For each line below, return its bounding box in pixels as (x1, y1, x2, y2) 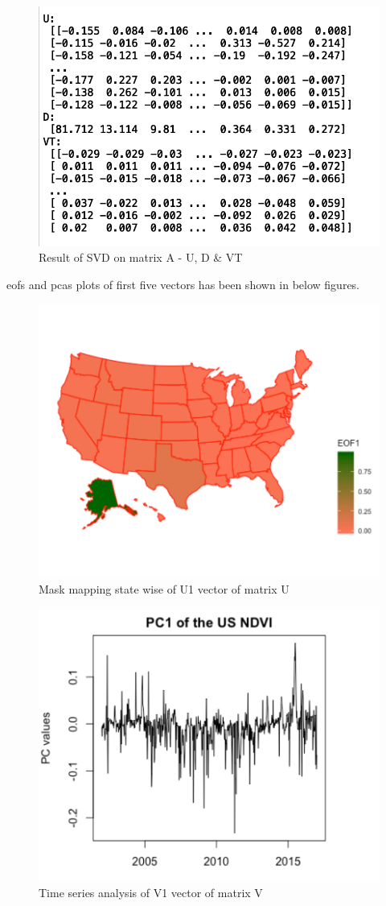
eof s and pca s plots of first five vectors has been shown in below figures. (6, 275, 360, 292)
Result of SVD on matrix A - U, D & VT (39, 249, 243, 266)
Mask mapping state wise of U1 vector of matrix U (39, 580, 289, 597)
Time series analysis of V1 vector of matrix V (39, 884, 263, 901)
